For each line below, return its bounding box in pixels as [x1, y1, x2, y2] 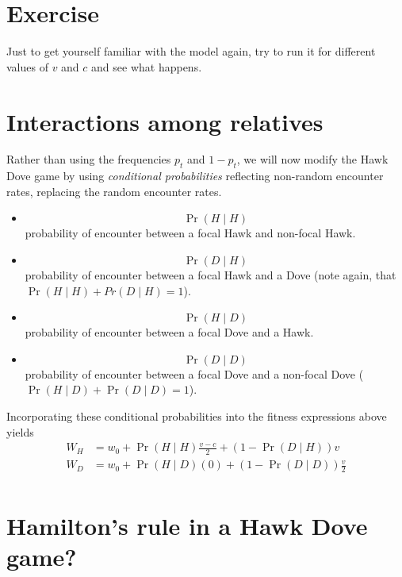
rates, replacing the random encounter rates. [6, 183, 222, 199]
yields [6, 423, 34, 440]
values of [6, 58, 48, 75]
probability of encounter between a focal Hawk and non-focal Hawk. [25, 225, 356, 241]
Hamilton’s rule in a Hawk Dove [6, 510, 368, 542]
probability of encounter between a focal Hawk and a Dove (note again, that [25, 267, 396, 283]
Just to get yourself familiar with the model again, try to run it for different [6, 43, 376, 60]
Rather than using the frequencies [6, 151, 171, 167]
